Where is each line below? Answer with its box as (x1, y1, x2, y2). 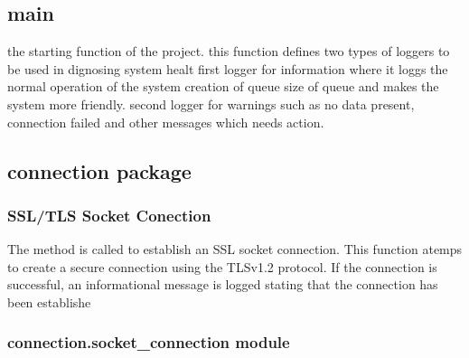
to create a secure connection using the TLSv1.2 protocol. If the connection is (7, 257, 437, 276)
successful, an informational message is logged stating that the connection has (7, 275, 438, 294)
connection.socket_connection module (7, 331, 290, 353)
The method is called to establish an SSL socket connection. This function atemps (7, 240, 463, 259)
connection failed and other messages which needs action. (7, 112, 324, 131)
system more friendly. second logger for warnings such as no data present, (7, 94, 415, 113)
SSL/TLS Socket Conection (7, 203, 211, 226)
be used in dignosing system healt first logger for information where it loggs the (7, 59, 448, 78)
